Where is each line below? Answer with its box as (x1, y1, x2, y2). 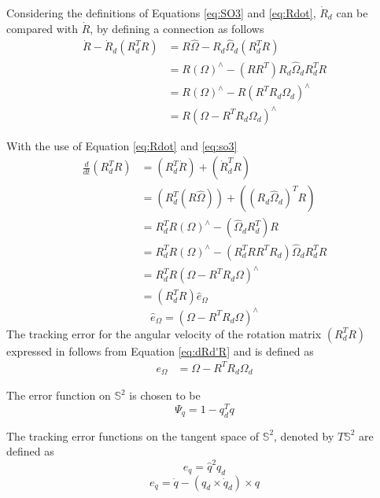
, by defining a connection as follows (90, 20, 264, 36)
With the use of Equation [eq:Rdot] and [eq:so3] (6, 137, 238, 153)
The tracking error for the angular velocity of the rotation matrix (6, 325, 322, 341)
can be (336, 5, 368, 20)
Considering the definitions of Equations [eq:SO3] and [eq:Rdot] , (6, 5, 316, 20)
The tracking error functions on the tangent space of (6, 427, 260, 444)
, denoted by (274, 427, 334, 444)
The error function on (6, 387, 111, 404)
